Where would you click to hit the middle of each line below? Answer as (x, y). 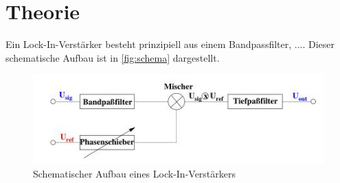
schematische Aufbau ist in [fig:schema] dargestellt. (113, 57)
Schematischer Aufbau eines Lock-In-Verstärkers (135, 173)
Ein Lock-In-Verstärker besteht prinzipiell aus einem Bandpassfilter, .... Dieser (170, 44)
